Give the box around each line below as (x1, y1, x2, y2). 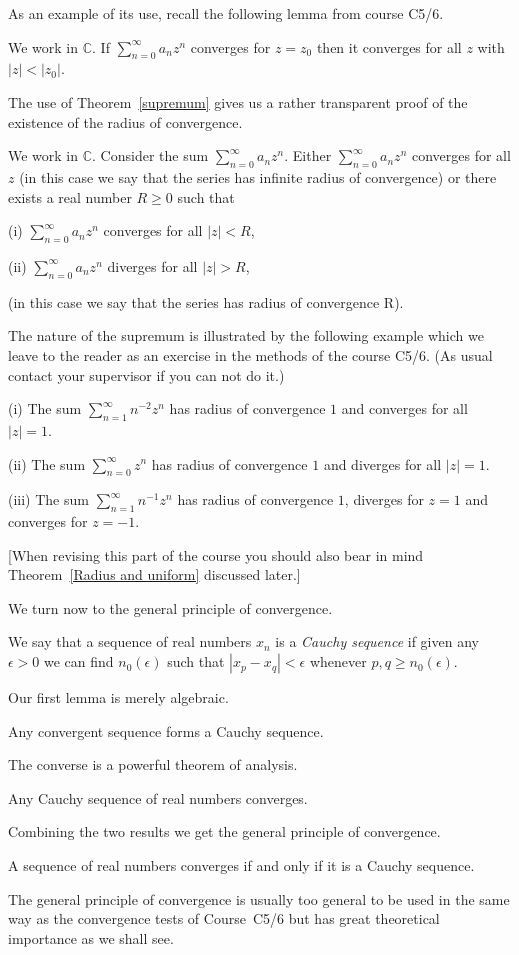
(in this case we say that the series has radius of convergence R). (8, 291, 404, 312)
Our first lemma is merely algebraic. (8, 687, 229, 708)
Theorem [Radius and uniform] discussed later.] (8, 564, 301, 585)
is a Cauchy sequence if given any (275, 631, 479, 652)
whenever (309, 651, 367, 672)
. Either (284, 145, 332, 166)
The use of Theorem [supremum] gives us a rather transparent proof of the (8, 91, 468, 112)
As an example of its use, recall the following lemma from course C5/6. (8, 3, 444, 23)
